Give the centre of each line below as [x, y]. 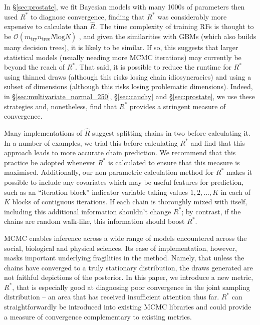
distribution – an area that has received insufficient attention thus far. [112, 297]
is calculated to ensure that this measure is [174, 162]
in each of [235, 192]
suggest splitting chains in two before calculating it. [171, 132]
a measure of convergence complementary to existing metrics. [98, 316]
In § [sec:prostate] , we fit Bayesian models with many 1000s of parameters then [124, 7]
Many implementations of [43, 132]
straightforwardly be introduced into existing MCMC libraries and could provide [128, 307]
